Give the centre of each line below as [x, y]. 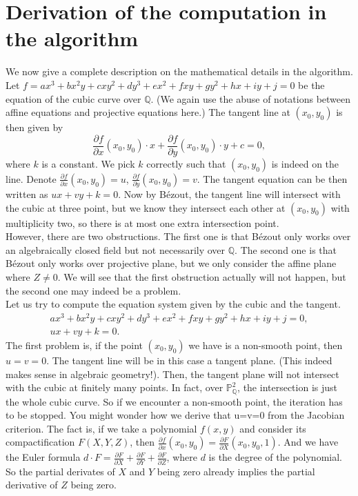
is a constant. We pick [88, 163]
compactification [40, 442]
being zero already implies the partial [236, 471]
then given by [34, 127]
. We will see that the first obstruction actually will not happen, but [202, 277]
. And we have [308, 442]
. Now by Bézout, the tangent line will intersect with [229, 194]
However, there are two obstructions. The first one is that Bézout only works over [178, 236]
